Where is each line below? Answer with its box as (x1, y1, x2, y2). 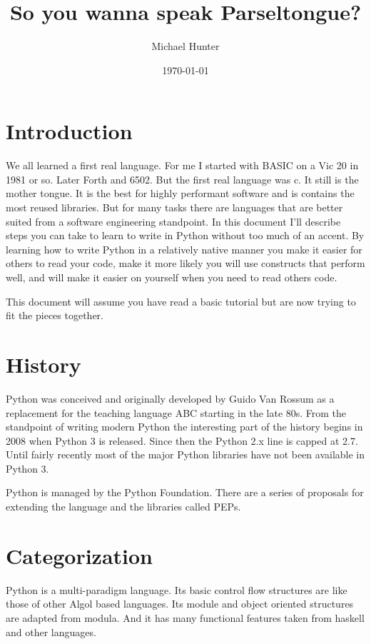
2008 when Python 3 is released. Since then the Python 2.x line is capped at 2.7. (6, 433, 358, 448)
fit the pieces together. (6, 308, 103, 323)
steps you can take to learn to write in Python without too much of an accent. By (6, 228, 365, 243)
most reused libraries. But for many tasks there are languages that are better (6, 200, 343, 215)
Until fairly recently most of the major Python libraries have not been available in (6, 447, 365, 462)
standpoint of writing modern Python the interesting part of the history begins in (6, 419, 363, 434)
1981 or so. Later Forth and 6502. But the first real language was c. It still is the (6, 171, 359, 186)
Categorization (6, 540, 153, 570)
